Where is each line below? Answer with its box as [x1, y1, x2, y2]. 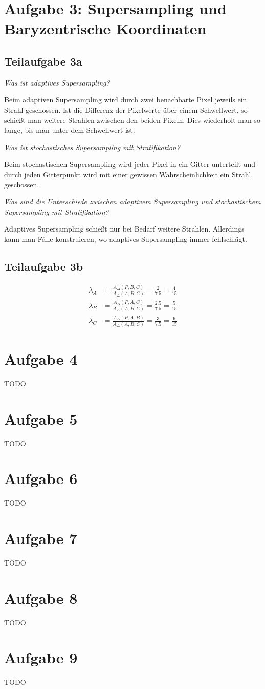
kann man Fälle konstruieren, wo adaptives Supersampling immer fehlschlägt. [4, 233, 247, 244]
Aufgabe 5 [4, 408, 78, 429]
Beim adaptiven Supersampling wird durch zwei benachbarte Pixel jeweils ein [4, 94, 247, 105]
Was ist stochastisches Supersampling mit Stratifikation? [4, 141, 180, 152]
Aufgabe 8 [4, 587, 78, 608]
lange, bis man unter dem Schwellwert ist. [4, 124, 135, 135]
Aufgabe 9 [4, 647, 78, 668]
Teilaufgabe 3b [4, 258, 83, 274]
